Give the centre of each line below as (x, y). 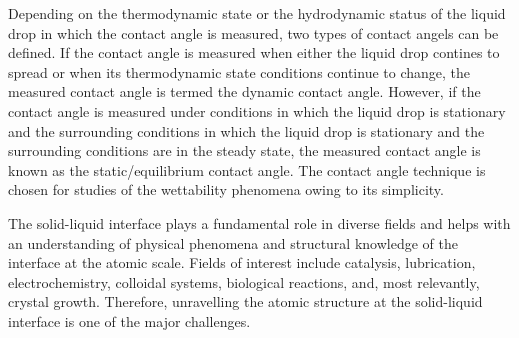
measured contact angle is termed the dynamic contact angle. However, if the (244, 91)
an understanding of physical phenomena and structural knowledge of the (233, 242)
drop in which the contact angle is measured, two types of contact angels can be (253, 32)
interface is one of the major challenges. (129, 320)
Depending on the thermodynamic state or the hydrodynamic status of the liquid (257, 13)
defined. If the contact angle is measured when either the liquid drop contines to (254, 52)
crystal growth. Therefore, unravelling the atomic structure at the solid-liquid (245, 301)
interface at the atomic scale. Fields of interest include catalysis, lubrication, (242, 262)
